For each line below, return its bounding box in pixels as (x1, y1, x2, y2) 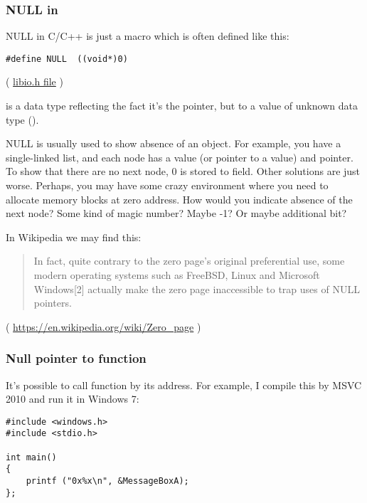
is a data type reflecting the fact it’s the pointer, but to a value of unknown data (6, 98, 358, 113)
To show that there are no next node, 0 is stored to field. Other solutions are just (6, 164, 361, 179)
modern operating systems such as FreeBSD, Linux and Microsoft (33, 268, 320, 282)
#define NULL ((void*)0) (6, 53, 128, 64)
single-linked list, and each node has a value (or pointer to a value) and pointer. (6, 149, 353, 164)
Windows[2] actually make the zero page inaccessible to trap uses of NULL (33, 281, 360, 296)
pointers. (33, 295, 72, 310)
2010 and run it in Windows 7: (6, 391, 139, 406)
